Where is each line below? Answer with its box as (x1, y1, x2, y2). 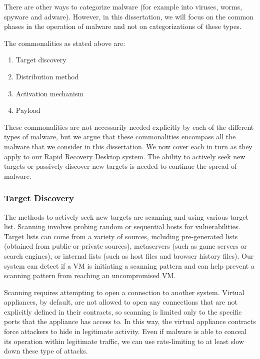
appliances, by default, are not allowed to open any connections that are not (4, 297, 237, 307)
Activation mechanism (15, 88, 84, 98)
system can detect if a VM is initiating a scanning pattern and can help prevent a (4, 260, 254, 271)
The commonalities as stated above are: (4, 37, 125, 48)
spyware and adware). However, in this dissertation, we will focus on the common (4, 11, 254, 21)
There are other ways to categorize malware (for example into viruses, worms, (4, 1, 242, 11)
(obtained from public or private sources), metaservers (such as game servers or (4, 241, 247, 251)
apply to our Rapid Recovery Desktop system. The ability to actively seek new (4, 151, 245, 161)
